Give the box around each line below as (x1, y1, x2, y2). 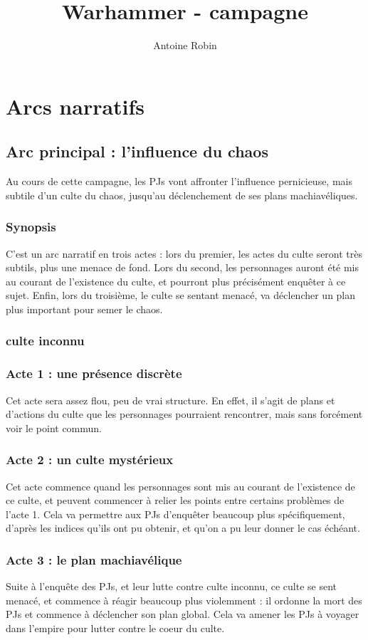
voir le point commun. (6, 420, 102, 435)
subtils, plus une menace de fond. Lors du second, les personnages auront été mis (6, 260, 359, 275)
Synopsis (6, 218, 56, 236)
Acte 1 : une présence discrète (6, 364, 182, 382)
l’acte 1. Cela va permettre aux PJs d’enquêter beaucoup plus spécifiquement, (6, 506, 345, 521)
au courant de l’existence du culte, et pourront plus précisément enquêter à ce (6, 273, 346, 288)
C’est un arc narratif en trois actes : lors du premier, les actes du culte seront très (6, 246, 363, 261)
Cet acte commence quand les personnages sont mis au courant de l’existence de (6, 478, 355, 493)
